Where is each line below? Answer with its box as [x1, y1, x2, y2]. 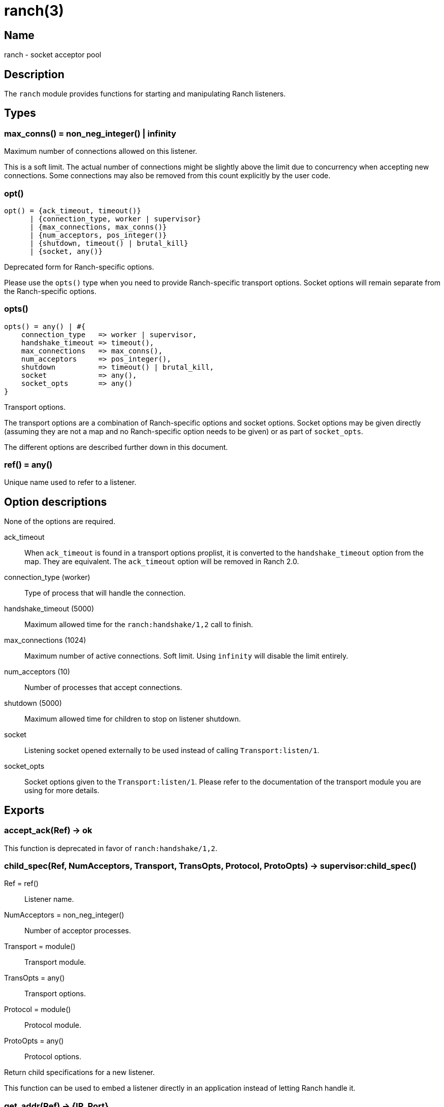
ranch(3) [4, 2, 64, 19]
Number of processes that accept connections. [24, 683, 182, 692]
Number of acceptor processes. [24, 926, 131, 935]
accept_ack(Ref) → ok [4, 825, 92, 836]
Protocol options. [24, 1052, 81, 1061]
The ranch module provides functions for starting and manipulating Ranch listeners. [4, 89, 286, 99]
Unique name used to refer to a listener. [4, 478, 137, 487]
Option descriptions [4, 495, 107, 508]
